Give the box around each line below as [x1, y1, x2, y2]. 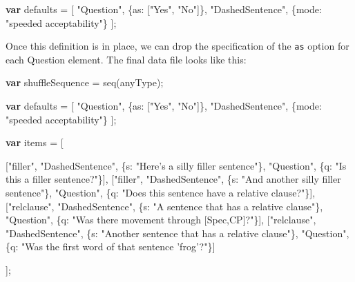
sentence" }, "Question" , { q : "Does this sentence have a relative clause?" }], [6, 185, 316, 199]
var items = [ [6, 135, 64, 150]
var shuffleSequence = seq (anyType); [6, 75, 164, 90]
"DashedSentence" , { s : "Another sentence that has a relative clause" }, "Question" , [6, 225, 349, 240]
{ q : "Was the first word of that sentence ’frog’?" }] [6, 239, 215, 254]
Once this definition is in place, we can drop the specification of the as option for [6, 39, 349, 53]
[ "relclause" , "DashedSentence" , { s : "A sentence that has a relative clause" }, [6, 199, 323, 213]
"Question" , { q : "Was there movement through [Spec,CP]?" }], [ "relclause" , [6, 212, 316, 227]
